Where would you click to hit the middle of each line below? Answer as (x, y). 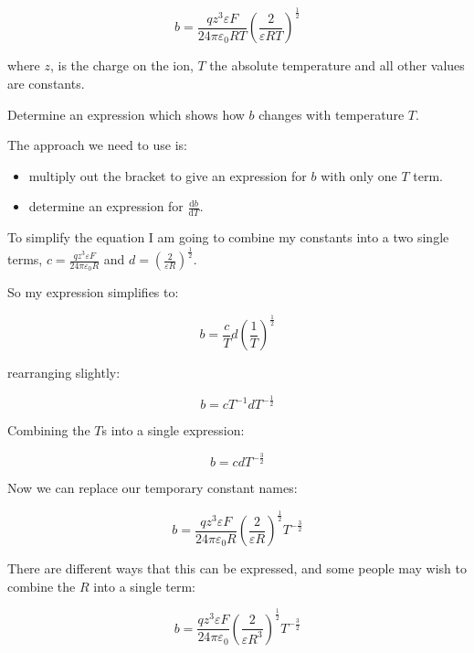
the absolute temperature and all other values (337, 65)
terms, (25, 259)
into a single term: (144, 586)
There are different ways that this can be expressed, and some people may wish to (237, 568)
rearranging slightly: (64, 373)
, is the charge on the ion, (122, 65)
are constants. (46, 83)
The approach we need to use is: (97, 145)
